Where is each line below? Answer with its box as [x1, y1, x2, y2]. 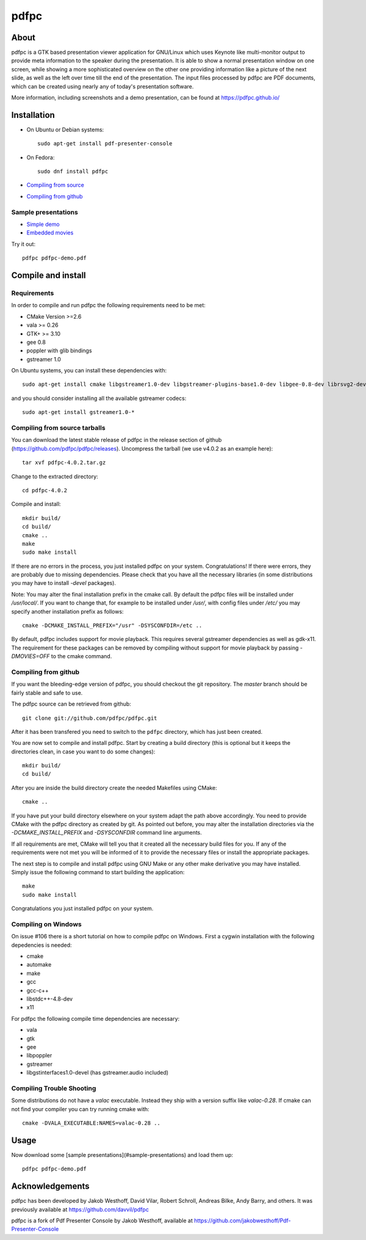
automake [26, 961, 52, 968]
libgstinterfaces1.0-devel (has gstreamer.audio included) [26, 1069, 169, 1076]
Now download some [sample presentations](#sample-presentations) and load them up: [11, 1151, 234, 1158]
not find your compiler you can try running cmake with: [11, 1105, 149, 1112]
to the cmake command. [51, 653, 112, 660]
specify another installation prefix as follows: [11, 607, 124, 615]
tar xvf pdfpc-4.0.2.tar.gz [22, 459, 106, 466]
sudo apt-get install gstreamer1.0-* [22, 409, 135, 416]
